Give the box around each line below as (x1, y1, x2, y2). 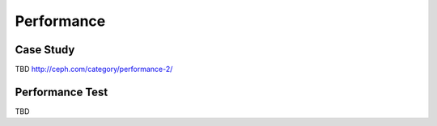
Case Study (15, 43, 75, 57)
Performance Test (15, 85, 108, 99)
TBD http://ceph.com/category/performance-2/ (15, 65, 173, 74)
